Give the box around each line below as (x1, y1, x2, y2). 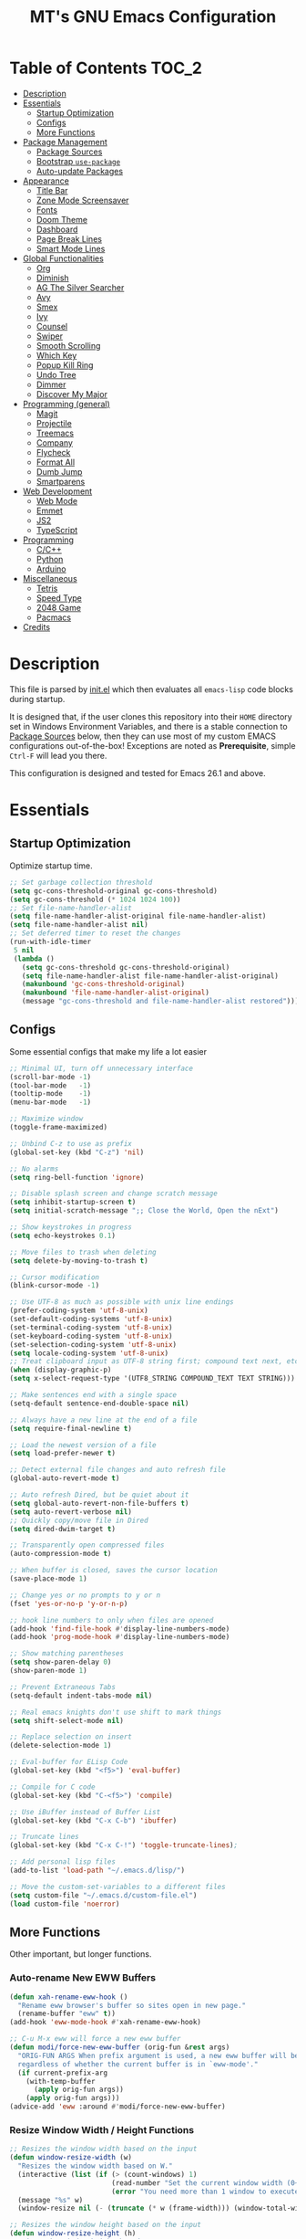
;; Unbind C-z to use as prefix (9, 1139, 132, 1148)
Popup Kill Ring (36, 359, 94, 371)
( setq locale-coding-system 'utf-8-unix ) (9, 1349, 169, 1358)
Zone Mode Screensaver (36, 194, 129, 205)
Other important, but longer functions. (9, 1949, 152, 1960)
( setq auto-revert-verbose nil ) (9, 1507, 132, 1517)
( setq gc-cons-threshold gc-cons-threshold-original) (21, 962, 230, 972)
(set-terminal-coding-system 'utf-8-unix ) (9, 1322, 173, 1332)
